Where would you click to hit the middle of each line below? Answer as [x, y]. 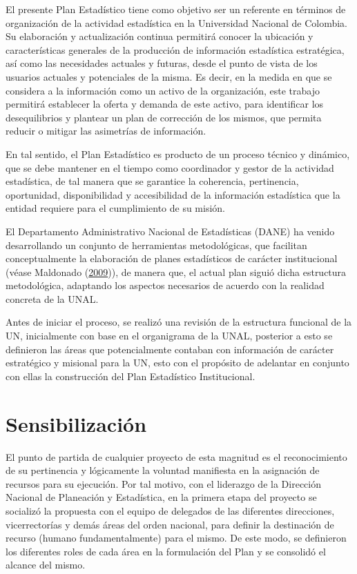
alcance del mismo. [46, 565]
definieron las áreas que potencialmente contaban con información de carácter [170, 349]
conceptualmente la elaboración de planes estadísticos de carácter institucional [172, 258]
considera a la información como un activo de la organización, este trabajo [163, 90]
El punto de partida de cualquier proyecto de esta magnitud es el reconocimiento [176, 456]
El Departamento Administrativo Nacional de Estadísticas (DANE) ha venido [170, 231]
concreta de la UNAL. [52, 298]
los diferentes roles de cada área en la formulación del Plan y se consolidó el [166, 551]
